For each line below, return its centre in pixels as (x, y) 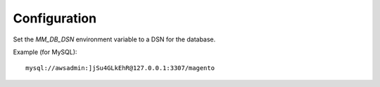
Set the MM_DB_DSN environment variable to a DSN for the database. (114, 39)
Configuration (55, 18)
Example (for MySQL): (45, 52)
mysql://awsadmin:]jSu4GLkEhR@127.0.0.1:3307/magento (120, 68)
